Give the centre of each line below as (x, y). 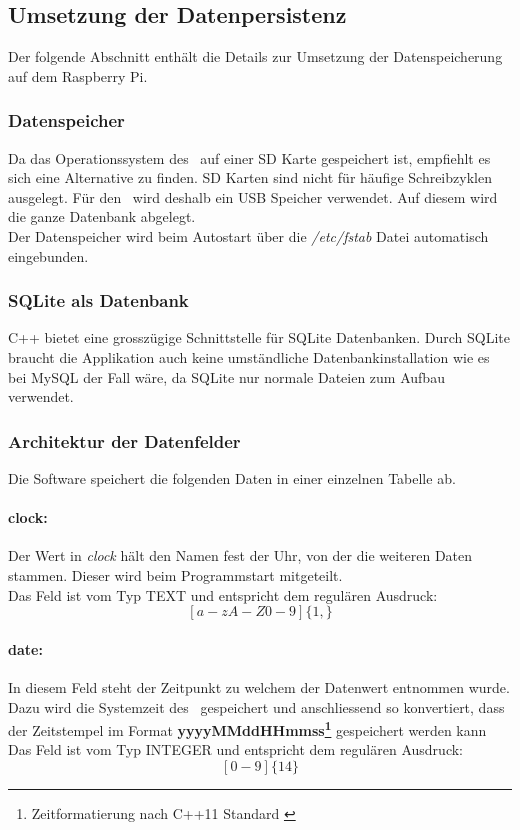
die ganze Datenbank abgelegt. (102, 216)
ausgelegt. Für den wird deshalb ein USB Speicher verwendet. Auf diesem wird (253, 196)
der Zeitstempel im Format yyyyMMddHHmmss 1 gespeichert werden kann (247, 728)
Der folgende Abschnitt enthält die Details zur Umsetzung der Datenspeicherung (255, 56)
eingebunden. (48, 255)
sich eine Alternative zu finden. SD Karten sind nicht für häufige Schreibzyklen (250, 177)
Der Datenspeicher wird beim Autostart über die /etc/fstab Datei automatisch (248, 235)
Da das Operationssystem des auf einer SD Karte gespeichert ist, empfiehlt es (249, 157)
